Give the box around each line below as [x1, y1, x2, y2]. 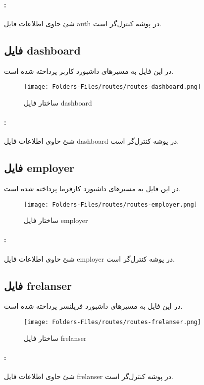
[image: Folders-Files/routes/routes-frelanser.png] [24, 319, 201, 326]
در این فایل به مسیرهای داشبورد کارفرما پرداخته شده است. [4, 183, 181, 194]
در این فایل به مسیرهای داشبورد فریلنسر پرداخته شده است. [4, 301, 183, 311]
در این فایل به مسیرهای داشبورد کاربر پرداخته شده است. [4, 65, 174, 76]
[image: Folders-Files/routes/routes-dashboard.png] [24, 83, 201, 91]
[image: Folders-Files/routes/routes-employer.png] [24, 201, 198, 208]
